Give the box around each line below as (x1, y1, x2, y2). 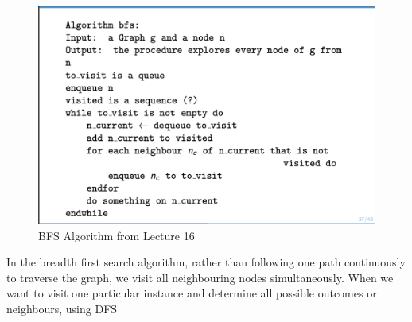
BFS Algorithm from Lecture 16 (38, 227, 195, 243)
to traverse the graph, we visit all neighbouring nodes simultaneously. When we (6, 269, 394, 285)
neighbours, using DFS (6, 301, 118, 317)
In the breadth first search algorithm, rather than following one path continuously (6, 254, 406, 270)
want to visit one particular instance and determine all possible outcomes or (6, 285, 377, 301)
